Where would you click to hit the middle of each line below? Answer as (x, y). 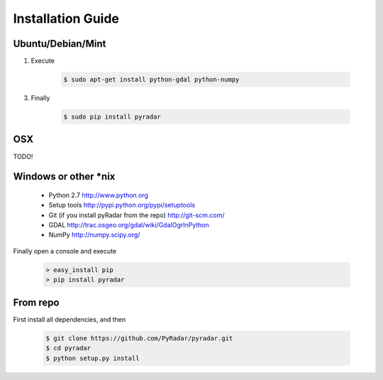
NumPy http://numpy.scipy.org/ (94, 235)
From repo (36, 302)
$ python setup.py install (93, 358)
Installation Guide (66, 18)
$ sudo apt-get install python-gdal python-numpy (151, 80)
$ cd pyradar (68, 348)
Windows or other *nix (64, 177)
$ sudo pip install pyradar (112, 117)
